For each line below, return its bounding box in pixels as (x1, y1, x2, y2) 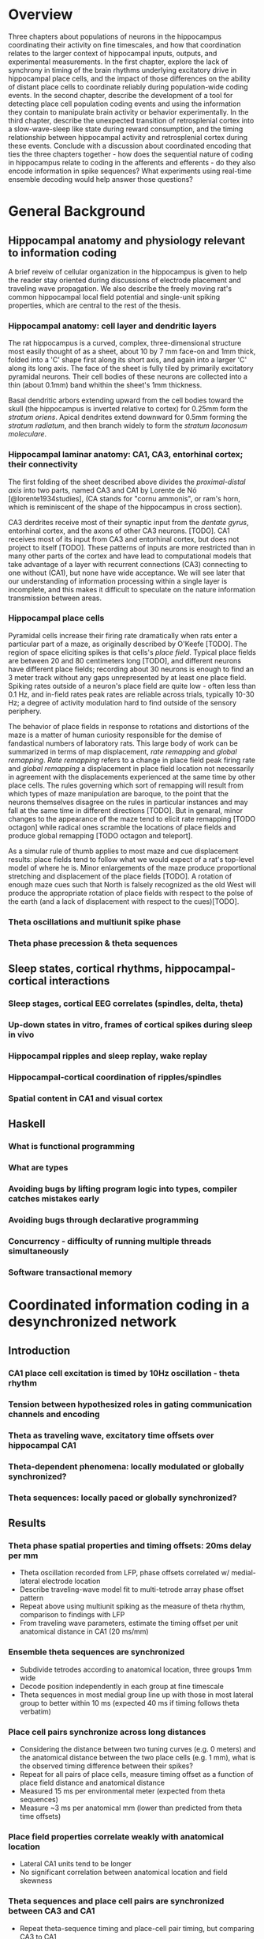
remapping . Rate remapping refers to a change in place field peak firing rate (8, 755, 256, 765)
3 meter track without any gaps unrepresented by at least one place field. (8, 672, 247, 682)
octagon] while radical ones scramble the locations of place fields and (8, 822, 236, 832)
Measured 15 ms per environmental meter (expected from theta (19, 1786, 226, 1796)
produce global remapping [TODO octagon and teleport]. (8, 830, 193, 840)
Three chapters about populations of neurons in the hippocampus (8, 32, 222, 41)
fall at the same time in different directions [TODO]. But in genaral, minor (8, 805, 243, 815)
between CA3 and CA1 (8, 1906, 95, 1917)
